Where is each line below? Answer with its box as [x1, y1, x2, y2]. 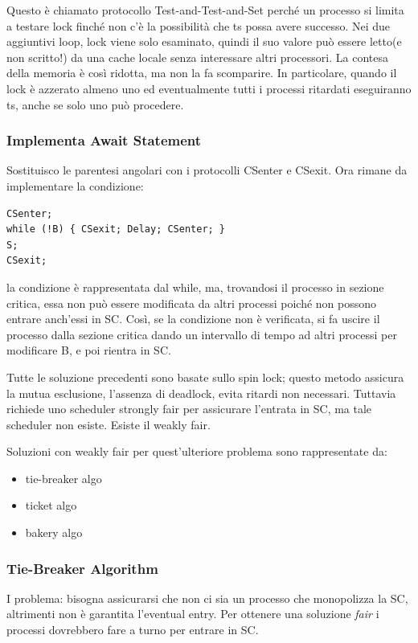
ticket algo [25, 497, 77, 514]
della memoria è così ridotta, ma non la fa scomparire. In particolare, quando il [6, 64, 397, 81]
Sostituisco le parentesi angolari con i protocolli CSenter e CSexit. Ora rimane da [6, 162, 408, 178]
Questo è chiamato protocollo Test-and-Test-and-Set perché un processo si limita [6, 2, 404, 18]
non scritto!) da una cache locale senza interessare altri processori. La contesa [6, 48, 388, 65]
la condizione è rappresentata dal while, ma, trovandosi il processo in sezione [6, 278, 384, 295]
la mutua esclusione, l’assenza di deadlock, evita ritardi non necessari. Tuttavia [6, 384, 396, 401]
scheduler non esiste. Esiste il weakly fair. [6, 416, 211, 432]
